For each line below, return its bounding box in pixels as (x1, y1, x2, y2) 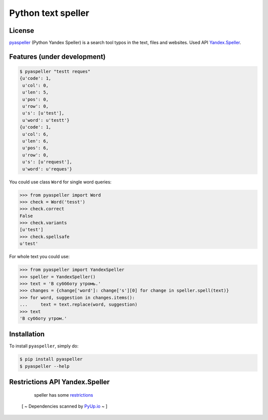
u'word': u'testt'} (22, 117, 69, 123)
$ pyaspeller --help (19, 363, 69, 369)
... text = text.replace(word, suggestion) (19, 302, 137, 308)
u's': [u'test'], (22, 110, 65, 116)
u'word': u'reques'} (22, 166, 72, 171)
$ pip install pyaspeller (19, 356, 83, 362)
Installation (9, 330, 45, 338)
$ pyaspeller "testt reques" (19, 69, 91, 75)
